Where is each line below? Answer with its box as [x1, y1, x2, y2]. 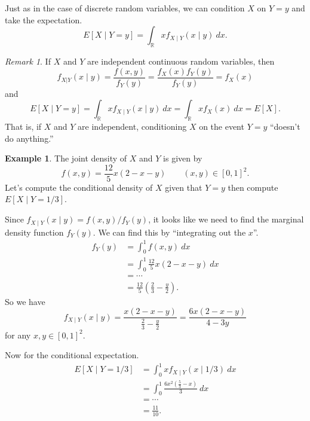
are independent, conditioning [78, 120, 187, 133]
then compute [228, 181, 278, 193]
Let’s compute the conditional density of [5, 181, 153, 193]
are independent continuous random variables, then [87, 54, 275, 67]
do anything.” [5, 132, 54, 144]
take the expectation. [5, 13, 82, 26]
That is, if [5, 120, 42, 133]
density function [5, 225, 64, 238]
